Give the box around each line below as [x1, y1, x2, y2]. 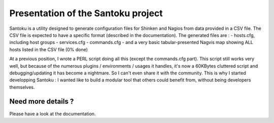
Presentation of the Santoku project [9, 8, 163, 19]
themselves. [9, 84, 35, 90]
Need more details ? [9, 97, 74, 106]
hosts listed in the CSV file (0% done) [9, 46, 88, 53]
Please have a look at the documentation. [9, 110, 96, 116]
